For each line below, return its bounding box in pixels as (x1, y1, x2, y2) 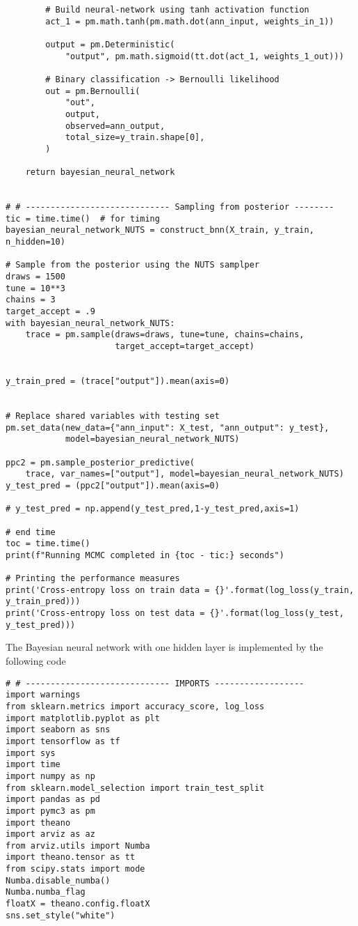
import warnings (6, 690, 81, 700)
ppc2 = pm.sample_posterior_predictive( (6, 457, 195, 468)
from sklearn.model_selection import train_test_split (6, 782, 265, 793)
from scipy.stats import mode (6, 864, 145, 874)
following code (6, 654, 66, 668)
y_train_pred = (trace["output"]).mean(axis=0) (6, 376, 230, 386)
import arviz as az (6, 829, 95, 840)
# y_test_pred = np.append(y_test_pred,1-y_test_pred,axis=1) (6, 504, 300, 514)
